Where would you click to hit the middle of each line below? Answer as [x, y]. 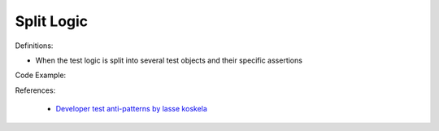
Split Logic [52, 21]
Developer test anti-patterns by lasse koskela [131, 109]
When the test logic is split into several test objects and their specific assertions [169, 60]
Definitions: [34, 46]
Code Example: [41, 75]
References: [35, 90]
